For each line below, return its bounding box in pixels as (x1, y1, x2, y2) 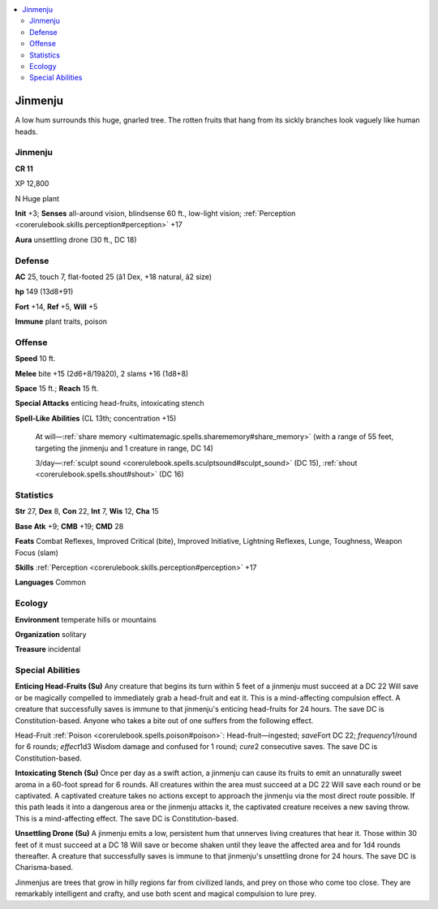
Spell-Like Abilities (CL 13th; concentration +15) (15, 413, 177, 423)
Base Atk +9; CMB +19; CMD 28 (15, 521, 124, 531)
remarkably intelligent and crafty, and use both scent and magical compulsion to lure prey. (15, 889, 316, 898)
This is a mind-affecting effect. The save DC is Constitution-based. (15, 813, 239, 823)
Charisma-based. (15, 863, 73, 872)
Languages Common (15, 577, 87, 588)
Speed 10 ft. (15, 354, 56, 364)
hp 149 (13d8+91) (15, 286, 74, 296)
